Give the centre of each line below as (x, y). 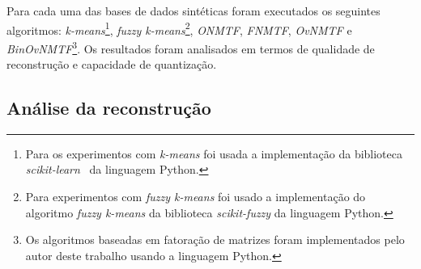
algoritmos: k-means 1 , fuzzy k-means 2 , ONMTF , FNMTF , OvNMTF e (179, 28)
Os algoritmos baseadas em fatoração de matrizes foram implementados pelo (215, 240)
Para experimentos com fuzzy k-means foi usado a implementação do (196, 197)
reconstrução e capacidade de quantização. (112, 64)
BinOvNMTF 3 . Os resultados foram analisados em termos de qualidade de (191, 47)
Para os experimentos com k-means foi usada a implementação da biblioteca (214, 153)
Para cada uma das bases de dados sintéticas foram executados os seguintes (193, 11)
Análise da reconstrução (109, 108)
